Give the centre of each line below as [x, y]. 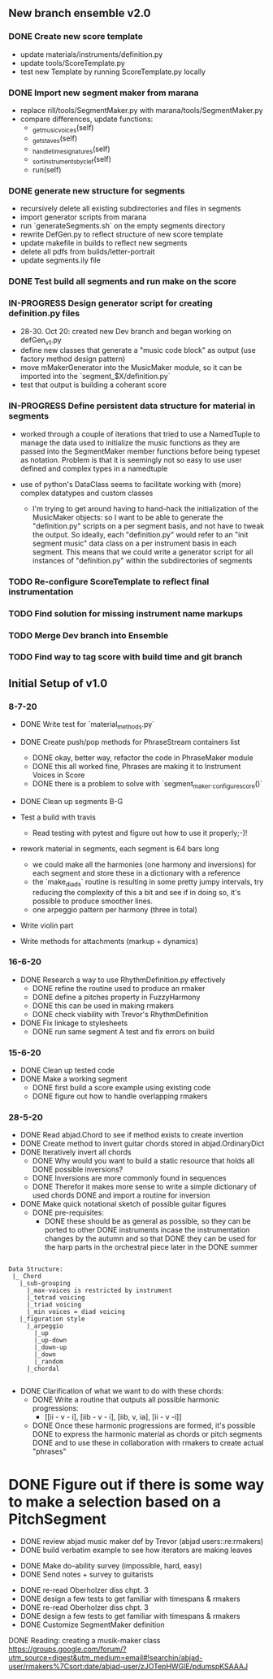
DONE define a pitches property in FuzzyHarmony [116, 997]
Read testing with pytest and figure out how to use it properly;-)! [140, 833]
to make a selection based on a [115, 1501]
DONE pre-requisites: [68, 1213]
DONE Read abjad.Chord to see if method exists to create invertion [132, 1135]
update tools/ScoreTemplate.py [73, 63]
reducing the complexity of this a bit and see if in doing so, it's [136, 892]
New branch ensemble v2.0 [80, 13]
